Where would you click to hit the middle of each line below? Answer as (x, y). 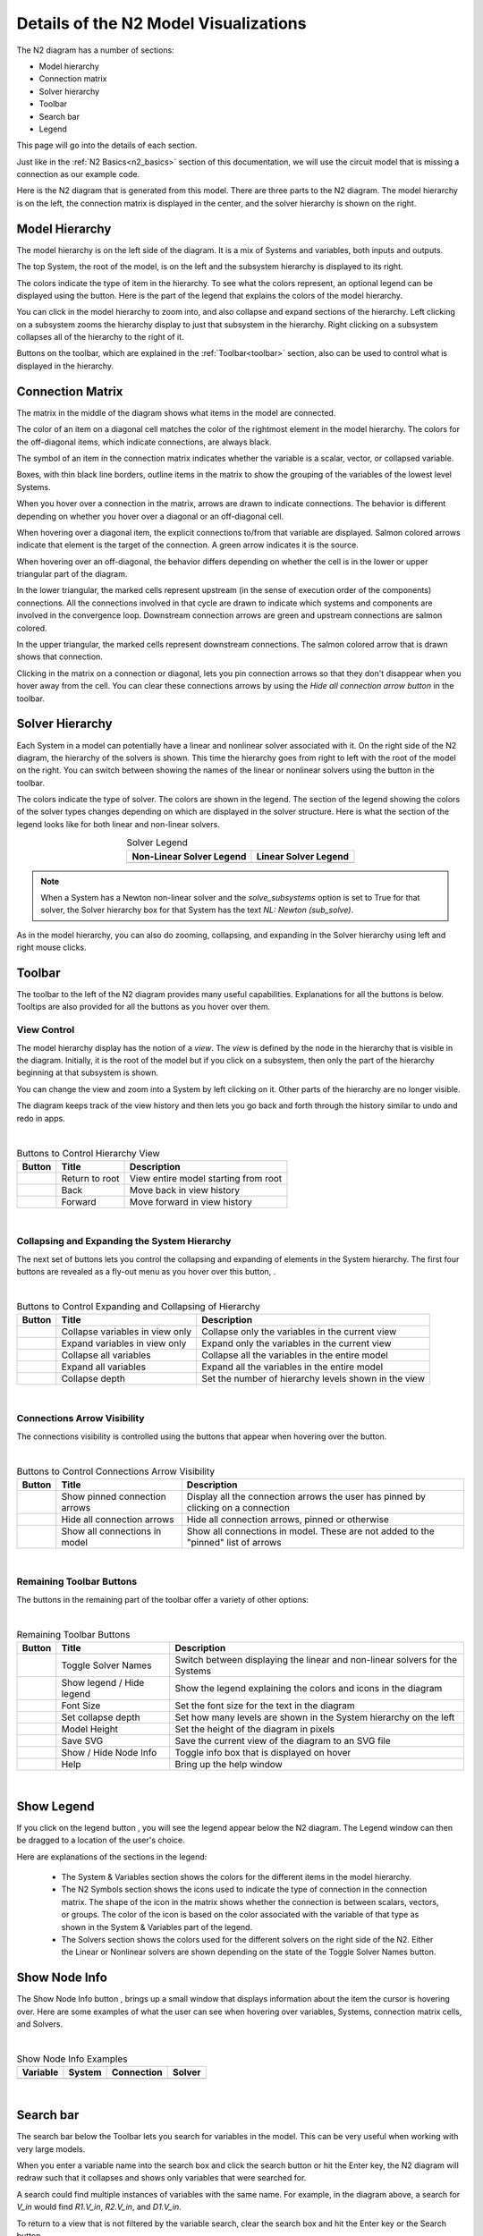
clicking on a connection (238, 1507)
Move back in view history (185, 1190)
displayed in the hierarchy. (65, 366)
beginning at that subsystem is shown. (88, 1072)
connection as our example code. (78, 174)
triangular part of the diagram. (72, 574)
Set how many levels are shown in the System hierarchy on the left (315, 1717)
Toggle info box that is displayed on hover (263, 1753)
